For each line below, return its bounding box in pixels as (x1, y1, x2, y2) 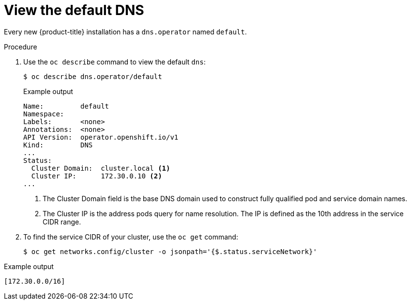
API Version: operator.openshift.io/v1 (23, 133, 179, 141)
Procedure (4, 42, 37, 51)
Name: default (23, 102, 109, 110)
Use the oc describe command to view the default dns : (23, 57, 206, 66)
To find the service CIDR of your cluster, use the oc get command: (23, 232, 238, 241)
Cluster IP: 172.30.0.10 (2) (31, 172, 162, 180)
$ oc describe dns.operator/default (23, 72, 162, 80)
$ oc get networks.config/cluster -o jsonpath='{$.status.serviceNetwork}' (23, 247, 317, 256)
